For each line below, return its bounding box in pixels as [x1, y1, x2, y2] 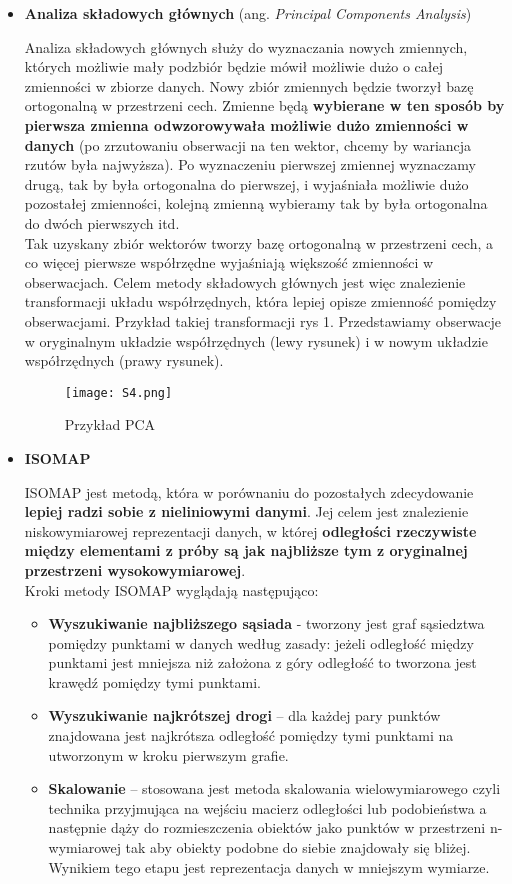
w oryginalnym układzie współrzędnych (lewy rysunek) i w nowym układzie [24, 330, 488, 351]
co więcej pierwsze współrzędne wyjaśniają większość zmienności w [24, 252, 434, 273]
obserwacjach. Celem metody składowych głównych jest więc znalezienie [24, 271, 466, 292]
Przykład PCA [64, 414, 156, 435]
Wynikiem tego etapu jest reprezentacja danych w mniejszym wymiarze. [48, 856, 490, 877]
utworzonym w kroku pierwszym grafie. [48, 744, 289, 765]
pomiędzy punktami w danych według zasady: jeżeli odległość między [48, 632, 474, 653]
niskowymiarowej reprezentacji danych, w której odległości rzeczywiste [24, 520, 477, 541]
